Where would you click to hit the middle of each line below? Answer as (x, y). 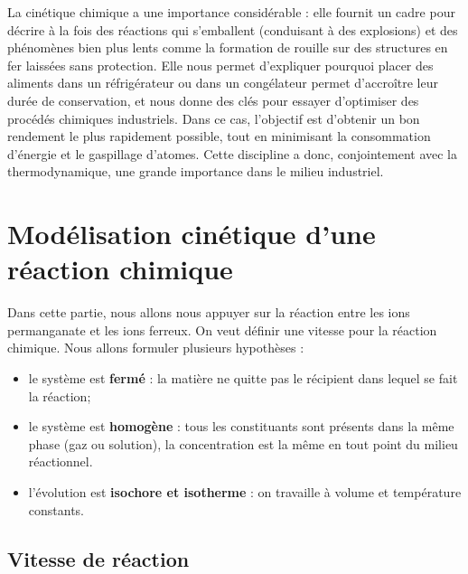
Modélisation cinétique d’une (192, 234)
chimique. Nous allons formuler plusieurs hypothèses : (156, 348)
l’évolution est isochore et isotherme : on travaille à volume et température (245, 492)
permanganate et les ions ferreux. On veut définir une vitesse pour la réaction (222, 329)
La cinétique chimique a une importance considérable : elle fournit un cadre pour (231, 12)
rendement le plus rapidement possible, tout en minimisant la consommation (219, 136)
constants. (56, 509)
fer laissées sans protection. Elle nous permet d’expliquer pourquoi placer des (220, 65)
